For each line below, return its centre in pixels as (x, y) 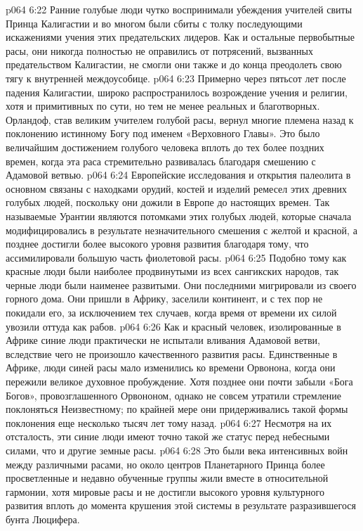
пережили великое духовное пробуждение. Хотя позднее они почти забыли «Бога (179, 382)
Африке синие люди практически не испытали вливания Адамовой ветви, (163, 340)
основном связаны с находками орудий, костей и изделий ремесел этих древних (177, 188)
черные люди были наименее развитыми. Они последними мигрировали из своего (181, 284)
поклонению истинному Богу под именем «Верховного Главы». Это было (163, 133)
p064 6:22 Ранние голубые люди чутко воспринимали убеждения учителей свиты (179, 9)
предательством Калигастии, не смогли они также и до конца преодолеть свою (174, 64)
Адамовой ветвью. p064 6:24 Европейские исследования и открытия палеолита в (178, 175)
